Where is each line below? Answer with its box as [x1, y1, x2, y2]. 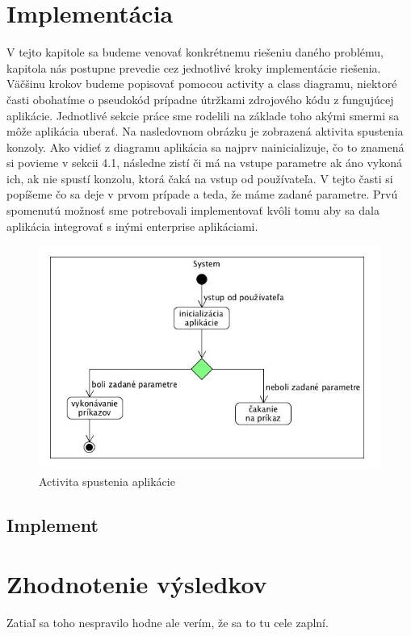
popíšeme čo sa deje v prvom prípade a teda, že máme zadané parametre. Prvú [6, 186, 398, 203]
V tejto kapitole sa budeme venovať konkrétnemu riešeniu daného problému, [6, 44, 384, 61]
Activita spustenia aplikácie [39, 472, 175, 489]
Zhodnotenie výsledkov [6, 567, 267, 600]
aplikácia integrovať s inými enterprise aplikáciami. [6, 217, 258, 234]
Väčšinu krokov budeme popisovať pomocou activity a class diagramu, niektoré [6, 75, 397, 92]
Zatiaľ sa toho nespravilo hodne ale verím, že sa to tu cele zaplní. [6, 614, 329, 631]
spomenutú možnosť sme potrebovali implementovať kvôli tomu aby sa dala [6, 202, 380, 219]
